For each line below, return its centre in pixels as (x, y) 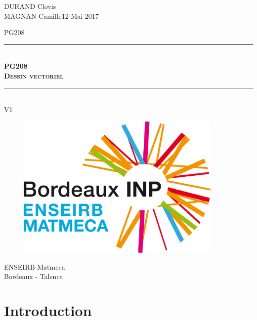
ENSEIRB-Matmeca (35, 266)
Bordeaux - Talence (33, 276)
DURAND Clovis (30, 6)
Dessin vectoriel (34, 75)
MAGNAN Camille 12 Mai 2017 (51, 16)
